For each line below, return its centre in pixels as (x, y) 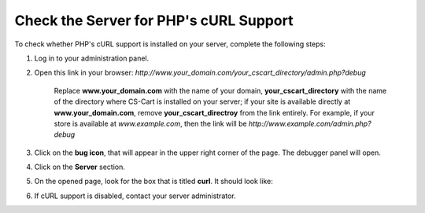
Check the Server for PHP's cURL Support (154, 20)
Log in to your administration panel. (92, 58)
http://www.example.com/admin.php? (310, 123)
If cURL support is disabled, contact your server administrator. (135, 196)
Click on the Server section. (79, 167)
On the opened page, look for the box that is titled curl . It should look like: (153, 182)
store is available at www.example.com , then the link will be (150, 123)
